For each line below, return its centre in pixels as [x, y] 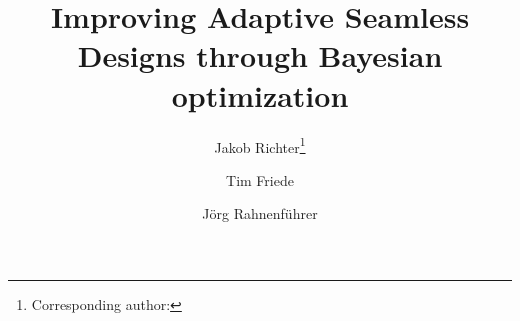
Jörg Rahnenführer [260, 213]
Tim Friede [260, 179]
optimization [260, 94]
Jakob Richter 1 [260, 145]
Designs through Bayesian [260, 55]
